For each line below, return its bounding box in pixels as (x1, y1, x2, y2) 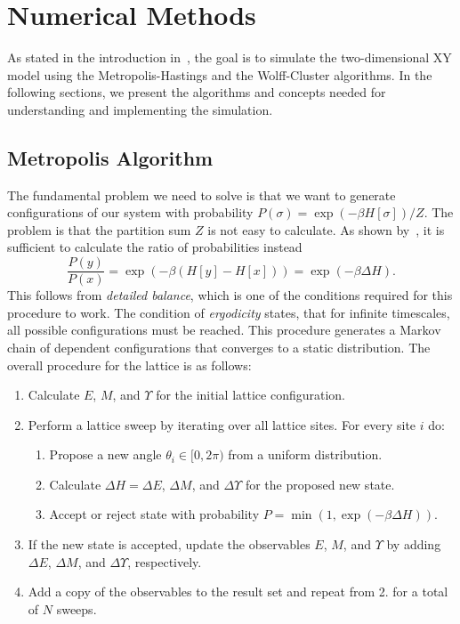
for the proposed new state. (245, 474, 395, 493)
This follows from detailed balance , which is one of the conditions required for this (7, 286, 453, 304)
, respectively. (127, 552, 202, 571)
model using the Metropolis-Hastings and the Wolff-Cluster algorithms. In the (7, 65, 432, 84)
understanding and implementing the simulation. (7, 100, 273, 118)
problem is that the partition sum (7, 220, 191, 239)
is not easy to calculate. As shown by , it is (207, 220, 445, 239)
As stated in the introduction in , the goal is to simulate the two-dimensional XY (7, 48, 452, 67)
